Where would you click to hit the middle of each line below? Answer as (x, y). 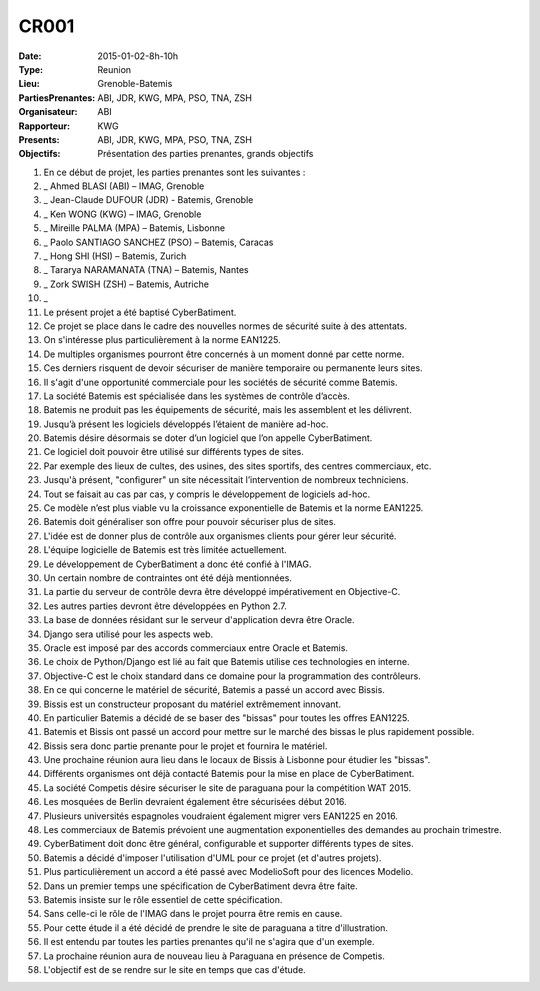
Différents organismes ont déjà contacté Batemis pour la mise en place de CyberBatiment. (229, 774)
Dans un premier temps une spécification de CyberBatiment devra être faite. (201, 886)
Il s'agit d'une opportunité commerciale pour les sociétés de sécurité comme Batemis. (220, 382)
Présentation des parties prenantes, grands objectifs (205, 154)
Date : (30, 56)
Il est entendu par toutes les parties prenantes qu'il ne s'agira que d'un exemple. (209, 942)
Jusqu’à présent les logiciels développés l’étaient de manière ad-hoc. (186, 424)
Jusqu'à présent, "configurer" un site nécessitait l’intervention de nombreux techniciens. (226, 480)
